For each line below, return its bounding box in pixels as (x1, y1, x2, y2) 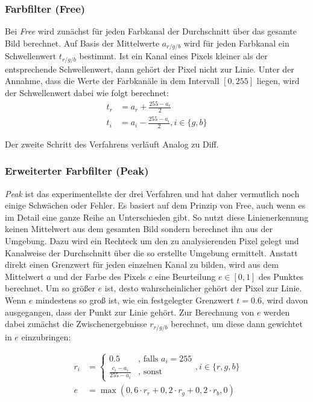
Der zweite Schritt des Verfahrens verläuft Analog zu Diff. (5, 137, 219, 150)
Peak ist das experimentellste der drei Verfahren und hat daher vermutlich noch (5, 187, 300, 199)
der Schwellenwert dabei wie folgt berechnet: (5, 86, 169, 99)
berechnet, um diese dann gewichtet (171, 317, 303, 330)
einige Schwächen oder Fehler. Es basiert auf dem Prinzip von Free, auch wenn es (5, 199, 306, 212)
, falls (138, 354, 159, 363)
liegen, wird (256, 74, 300, 87)
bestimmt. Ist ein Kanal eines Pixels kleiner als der (79, 50, 268, 62)
